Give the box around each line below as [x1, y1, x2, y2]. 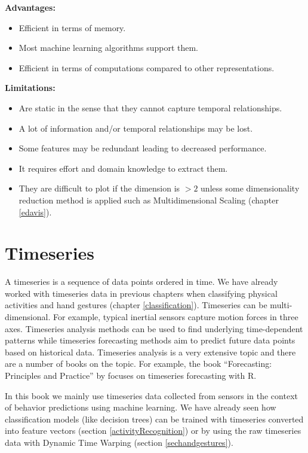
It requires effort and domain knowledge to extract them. [19, 162, 228, 174]
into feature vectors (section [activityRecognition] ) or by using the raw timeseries [5, 424, 301, 437]
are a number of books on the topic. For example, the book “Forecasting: [5, 357, 272, 370]
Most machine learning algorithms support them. [19, 41, 198, 54]
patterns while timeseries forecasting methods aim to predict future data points [5, 334, 295, 346]
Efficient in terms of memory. [19, 21, 126, 34]
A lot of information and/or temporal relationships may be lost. [19, 121, 253, 134]
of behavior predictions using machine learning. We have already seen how [5, 401, 276, 414]
